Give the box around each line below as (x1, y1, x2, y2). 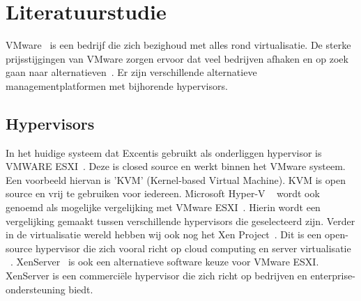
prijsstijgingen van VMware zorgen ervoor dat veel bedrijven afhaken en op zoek (6, 51, 348, 65)
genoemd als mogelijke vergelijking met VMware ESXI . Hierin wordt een (6, 200, 321, 215)
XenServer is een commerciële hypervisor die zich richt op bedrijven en (6, 268, 307, 283)
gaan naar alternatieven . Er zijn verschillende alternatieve (6, 65, 257, 79)
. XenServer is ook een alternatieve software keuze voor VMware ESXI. (10, 254, 319, 269)
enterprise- (310, 268, 355, 283)
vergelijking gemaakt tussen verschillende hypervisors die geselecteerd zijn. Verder (6, 213, 355, 228)
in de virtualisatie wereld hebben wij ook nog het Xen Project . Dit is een (6, 227, 322, 242)
